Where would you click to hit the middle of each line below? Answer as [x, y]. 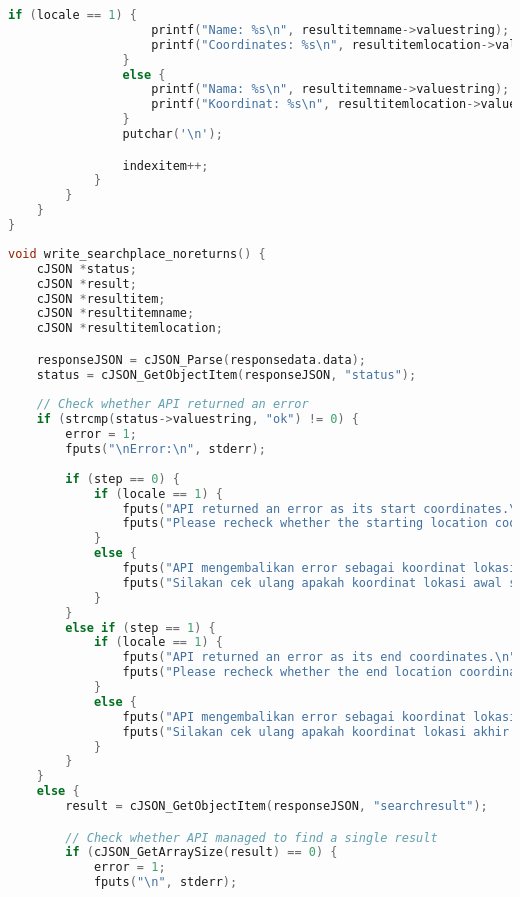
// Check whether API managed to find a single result [251, 837]
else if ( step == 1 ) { [140, 627]
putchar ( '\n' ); [172, 134]
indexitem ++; [165, 165]
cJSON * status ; [86, 268]
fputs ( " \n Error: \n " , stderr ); [165, 449]
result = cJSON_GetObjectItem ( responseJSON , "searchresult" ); [276, 806]
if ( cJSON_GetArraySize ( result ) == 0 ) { [201, 852]
